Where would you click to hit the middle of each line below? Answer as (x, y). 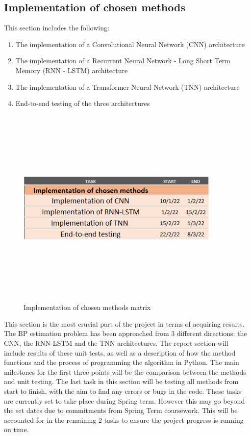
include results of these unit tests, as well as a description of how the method (120, 352)
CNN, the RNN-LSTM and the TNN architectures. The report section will (116, 343)
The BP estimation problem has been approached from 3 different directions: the (125, 333)
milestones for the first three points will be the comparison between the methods (125, 372)
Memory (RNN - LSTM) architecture (72, 70)
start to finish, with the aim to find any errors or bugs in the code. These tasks (123, 391)
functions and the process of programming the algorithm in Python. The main (122, 362)
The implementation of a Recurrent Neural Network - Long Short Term (123, 61)
